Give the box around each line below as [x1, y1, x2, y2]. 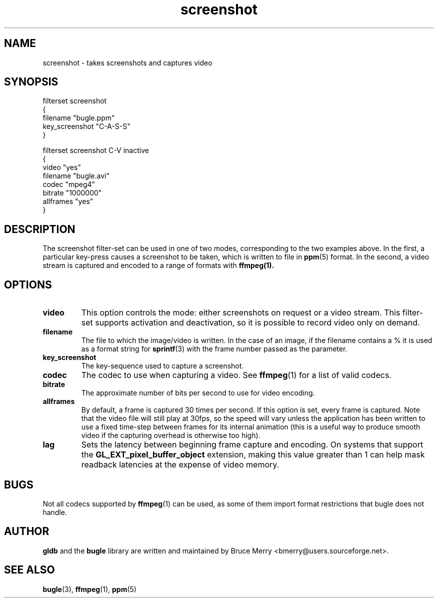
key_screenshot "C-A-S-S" [42, 122, 130, 131]
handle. [42, 507, 67, 516]
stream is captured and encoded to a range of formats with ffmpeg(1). [42, 261, 274, 270]
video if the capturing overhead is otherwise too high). [81, 431, 260, 440]
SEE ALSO [4, 563, 55, 576]
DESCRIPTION [4, 222, 75, 235]
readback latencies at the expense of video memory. [81, 459, 279, 470]
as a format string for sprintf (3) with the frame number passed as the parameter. [81, 344, 347, 353]
